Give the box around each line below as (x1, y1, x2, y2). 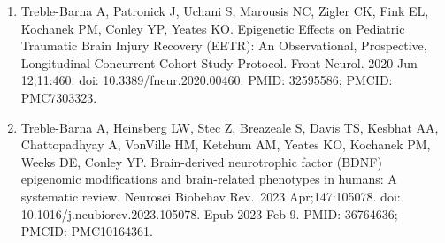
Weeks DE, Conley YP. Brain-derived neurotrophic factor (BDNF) (20, 152, 382, 171)
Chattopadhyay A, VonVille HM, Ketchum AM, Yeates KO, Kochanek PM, (20, 135, 431, 154)
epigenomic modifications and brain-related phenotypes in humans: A (20, 170, 397, 188)
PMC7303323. (20, 87, 97, 106)
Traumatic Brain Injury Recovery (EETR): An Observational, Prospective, (20, 36, 427, 55)
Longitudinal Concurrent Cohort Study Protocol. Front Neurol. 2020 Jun (20, 53, 418, 72)
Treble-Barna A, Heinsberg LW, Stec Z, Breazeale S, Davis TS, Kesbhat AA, (20, 118, 439, 136)
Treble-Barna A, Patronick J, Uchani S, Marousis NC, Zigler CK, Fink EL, (20, 2, 429, 19)
